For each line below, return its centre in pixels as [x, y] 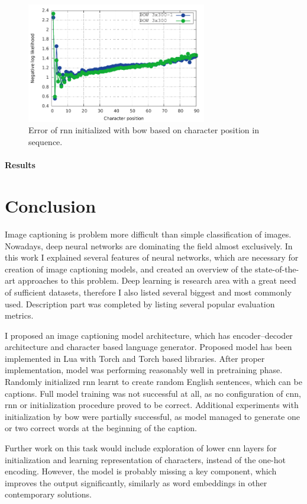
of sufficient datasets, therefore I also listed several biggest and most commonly [148, 292]
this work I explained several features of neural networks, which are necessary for [152, 257]
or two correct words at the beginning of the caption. [101, 428]
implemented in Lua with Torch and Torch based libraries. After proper [135, 358]
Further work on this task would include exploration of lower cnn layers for [141, 448]
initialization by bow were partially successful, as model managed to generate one [152, 416]
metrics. [19, 315]
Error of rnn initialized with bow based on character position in [144, 130]
